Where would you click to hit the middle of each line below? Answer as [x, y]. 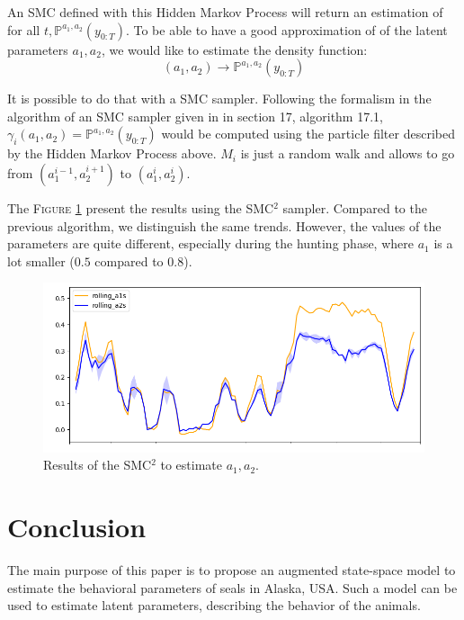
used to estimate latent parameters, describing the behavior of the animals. [214, 605]
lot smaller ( [41, 261]
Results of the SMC [98, 465]
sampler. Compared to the [355, 207]
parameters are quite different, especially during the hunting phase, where [210, 243]
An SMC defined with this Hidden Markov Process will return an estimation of [225, 12]
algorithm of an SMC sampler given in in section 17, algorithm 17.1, [195, 116]
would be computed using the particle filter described [308, 134]
